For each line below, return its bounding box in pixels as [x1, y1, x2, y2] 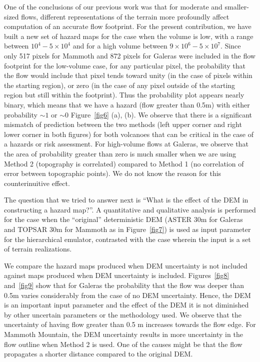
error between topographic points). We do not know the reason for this [4, 168, 221, 178]
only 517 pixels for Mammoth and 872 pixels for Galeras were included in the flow [4, 50, 255, 60]
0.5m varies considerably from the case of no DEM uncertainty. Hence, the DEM [4, 289, 251, 300]
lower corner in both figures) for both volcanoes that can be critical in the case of [4, 128, 254, 139]
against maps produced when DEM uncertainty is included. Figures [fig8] [4, 270, 229, 280]
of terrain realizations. [4, 243, 72, 254]
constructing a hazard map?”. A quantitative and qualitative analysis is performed [4, 204, 256, 214]
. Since [220, 40, 241, 51]
